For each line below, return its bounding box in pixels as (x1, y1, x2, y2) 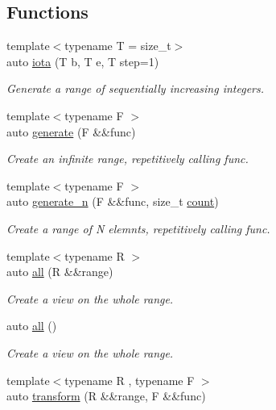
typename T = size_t (64, 37, 171, 54)
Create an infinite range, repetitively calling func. (6, 150, 249, 167)
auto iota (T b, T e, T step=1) (6, 52, 159, 69)
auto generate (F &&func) (6, 123, 136, 140)
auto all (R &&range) (6, 263, 113, 280)
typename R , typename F (64, 371, 195, 388)
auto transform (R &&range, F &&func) (6, 387, 206, 404)
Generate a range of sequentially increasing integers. (6, 80, 265, 97)
